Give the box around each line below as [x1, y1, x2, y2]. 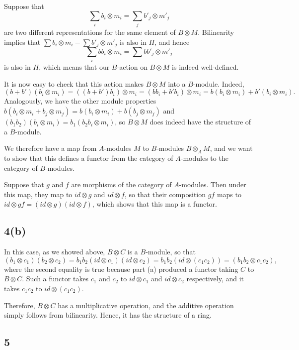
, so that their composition [124, 189, 206, 199]
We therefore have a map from [4, 143, 97, 153]
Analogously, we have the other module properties [4, 96, 156, 106]
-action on [117, 62, 148, 72]
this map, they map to [4, 189, 73, 199]
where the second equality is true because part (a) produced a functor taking [4, 263, 238, 274]
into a [168, 78, 186, 89]
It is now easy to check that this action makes [4, 78, 144, 89]
